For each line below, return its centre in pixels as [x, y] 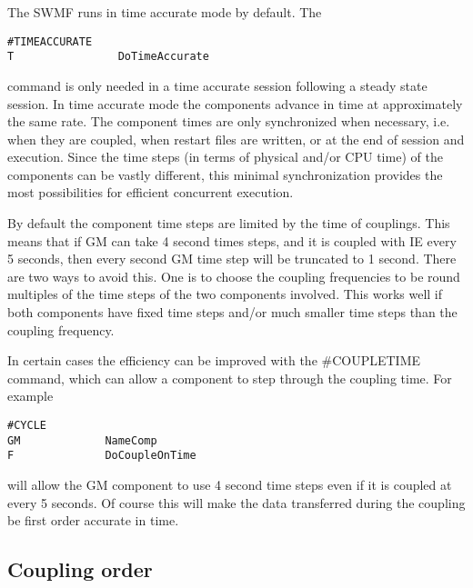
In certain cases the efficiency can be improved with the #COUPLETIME [214, 360]
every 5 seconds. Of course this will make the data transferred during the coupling [236, 502]
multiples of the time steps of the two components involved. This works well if [225, 294]
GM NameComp [82, 440]
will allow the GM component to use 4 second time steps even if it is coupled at [230, 484]
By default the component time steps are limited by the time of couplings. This [229, 223]
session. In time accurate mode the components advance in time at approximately [235, 103]
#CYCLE [27, 425]
